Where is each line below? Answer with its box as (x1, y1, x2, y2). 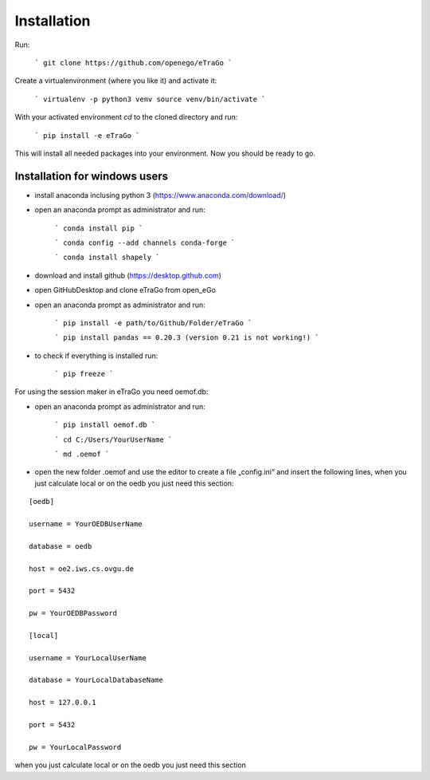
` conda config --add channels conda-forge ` (54, 238, 236, 247)
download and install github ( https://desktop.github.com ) (34, 270, 222, 280)
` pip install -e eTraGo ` (34, 131, 140, 140)
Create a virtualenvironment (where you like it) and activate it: (14, 76, 217, 85)
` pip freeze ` (54, 369, 115, 379)
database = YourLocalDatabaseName (29, 676, 163, 685)
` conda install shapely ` (54, 253, 160, 262)
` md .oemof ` (54, 450, 110, 459)
